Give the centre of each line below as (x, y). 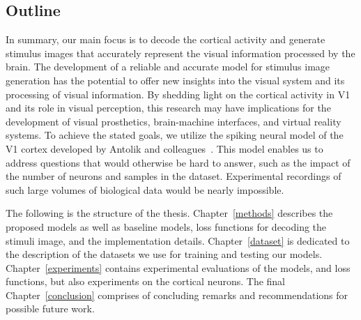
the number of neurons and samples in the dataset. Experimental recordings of (174, 176)
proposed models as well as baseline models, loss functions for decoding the (166, 226)
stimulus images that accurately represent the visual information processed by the (180, 53)
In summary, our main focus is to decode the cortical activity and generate (166, 39)
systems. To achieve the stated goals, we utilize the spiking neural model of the (175, 135)
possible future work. (50, 308)
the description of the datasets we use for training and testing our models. (164, 254)
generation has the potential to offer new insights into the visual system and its (175, 80)
